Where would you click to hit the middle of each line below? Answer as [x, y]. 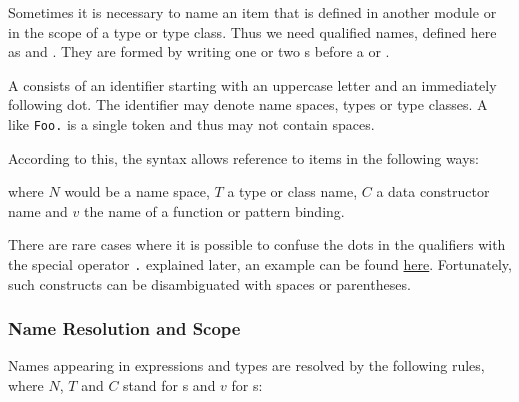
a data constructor [433, 191]
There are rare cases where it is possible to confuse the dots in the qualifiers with [257, 244]
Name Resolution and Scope [124, 328]
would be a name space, [137, 191]
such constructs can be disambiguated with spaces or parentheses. [209, 283]
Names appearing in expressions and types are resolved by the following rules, [246, 365]
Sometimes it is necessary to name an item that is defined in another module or [252, 12]
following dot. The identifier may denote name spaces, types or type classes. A [248, 104]
